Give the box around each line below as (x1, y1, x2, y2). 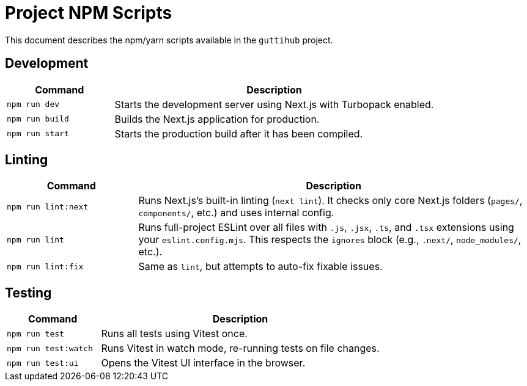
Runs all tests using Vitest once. (101, 327, 248, 340)
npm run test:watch (7, 343, 93, 353)
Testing (5, 285, 52, 300)
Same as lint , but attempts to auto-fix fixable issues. (138, 260, 383, 273)
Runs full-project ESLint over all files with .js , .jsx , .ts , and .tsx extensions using (138, 221, 514, 234)
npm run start (7, 129, 69, 139)
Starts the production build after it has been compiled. (114, 127, 363, 140)
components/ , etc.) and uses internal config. (138, 206, 334, 219)
